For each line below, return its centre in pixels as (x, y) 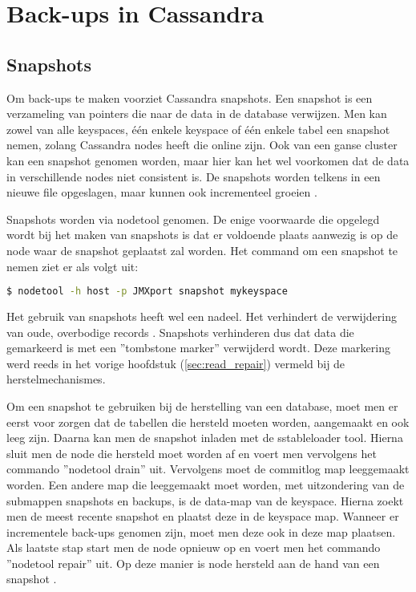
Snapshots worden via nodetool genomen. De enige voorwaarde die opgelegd (193, 219)
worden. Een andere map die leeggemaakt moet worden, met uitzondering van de (206, 484)
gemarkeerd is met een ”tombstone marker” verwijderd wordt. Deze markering (198, 348)
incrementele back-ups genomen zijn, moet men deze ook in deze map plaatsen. (201, 531)
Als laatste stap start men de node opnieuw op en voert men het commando (194, 547)
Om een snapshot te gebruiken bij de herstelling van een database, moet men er (202, 405)
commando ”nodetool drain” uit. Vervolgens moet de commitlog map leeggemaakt (208, 469)
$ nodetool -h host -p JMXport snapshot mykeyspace (147, 292)
